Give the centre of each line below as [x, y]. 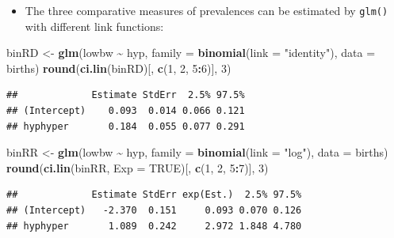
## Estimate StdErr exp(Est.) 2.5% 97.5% [154, 195]
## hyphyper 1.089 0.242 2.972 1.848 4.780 [154, 226]
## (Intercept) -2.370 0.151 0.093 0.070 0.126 [154, 210]
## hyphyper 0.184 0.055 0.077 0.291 [126, 126]
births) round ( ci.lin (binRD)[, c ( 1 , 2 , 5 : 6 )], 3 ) [119, 68]
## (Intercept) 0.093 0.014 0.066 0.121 [126, 111]
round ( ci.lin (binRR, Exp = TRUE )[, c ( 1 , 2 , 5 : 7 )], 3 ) [138, 167]
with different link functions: [94, 26]
